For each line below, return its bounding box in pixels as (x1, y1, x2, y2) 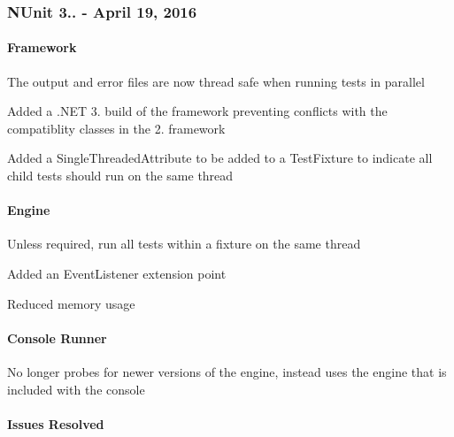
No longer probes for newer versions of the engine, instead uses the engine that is (7, 362, 447, 380)
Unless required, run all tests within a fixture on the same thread (7, 234, 361, 253)
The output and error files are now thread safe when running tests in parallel (7, 72, 425, 90)
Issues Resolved (7, 414, 104, 433)
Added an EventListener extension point (7, 264, 227, 282)
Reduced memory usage (7, 294, 135, 312)
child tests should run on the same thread (7, 166, 234, 185)
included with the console (7, 379, 145, 398)
